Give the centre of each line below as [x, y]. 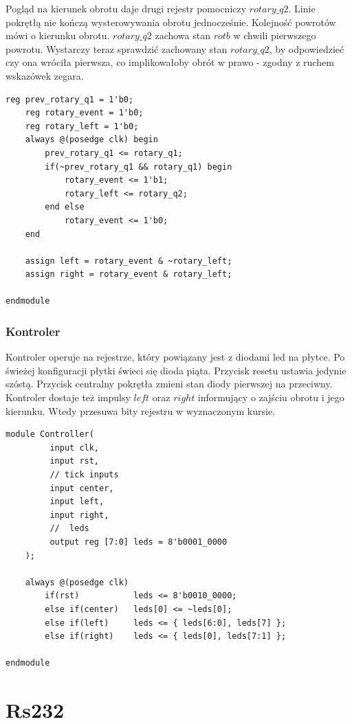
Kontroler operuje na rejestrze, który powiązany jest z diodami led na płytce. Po [175, 357]
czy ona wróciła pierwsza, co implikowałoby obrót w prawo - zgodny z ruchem [170, 62]
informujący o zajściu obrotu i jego [271, 397]
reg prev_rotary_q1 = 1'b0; [70, 99]
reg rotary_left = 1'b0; [82, 126]
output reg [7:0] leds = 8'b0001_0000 [139, 542]
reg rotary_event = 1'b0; [84, 113]
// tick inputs [84, 475]
